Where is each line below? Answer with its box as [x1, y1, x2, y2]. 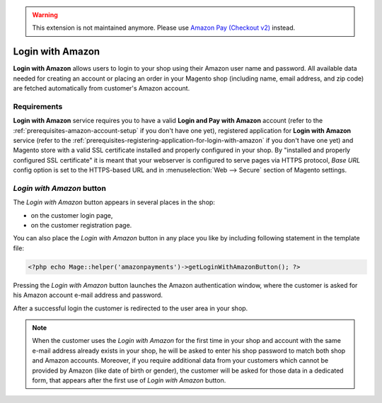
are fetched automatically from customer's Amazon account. [13, 84, 190, 93]
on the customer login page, [30, 211, 113, 219]
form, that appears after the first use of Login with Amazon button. [32, 375, 226, 385]
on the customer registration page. [30, 221, 132, 230]
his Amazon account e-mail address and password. [13, 291, 163, 300]
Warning [32, 11, 58, 19]
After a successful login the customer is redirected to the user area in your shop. [13, 304, 248, 313]
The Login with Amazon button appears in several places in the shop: [13, 198, 216, 206]
